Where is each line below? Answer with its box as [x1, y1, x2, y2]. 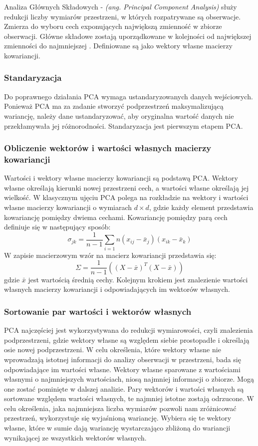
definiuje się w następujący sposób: [4, 222, 111, 232]
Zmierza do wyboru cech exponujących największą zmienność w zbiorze [4, 21, 222, 31]
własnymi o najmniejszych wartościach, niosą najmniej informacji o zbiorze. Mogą [4, 374, 254, 384]
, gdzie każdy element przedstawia [149, 202, 254, 213]
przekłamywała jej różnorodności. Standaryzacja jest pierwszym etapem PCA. [4, 120, 243, 131]
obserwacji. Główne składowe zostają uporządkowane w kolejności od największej [4, 30, 252, 41]
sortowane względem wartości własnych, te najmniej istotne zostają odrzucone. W [4, 393, 254, 404]
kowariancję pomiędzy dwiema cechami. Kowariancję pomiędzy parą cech [4, 212, 228, 222]
